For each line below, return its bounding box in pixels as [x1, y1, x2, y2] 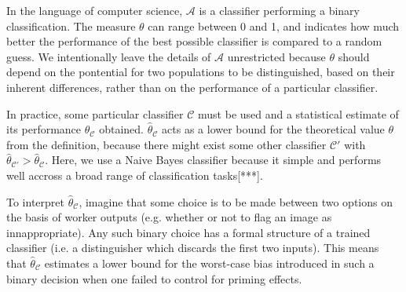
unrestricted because [227, 48, 326, 64]
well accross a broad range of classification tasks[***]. [6, 166, 263, 183]
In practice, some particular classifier [6, 105, 184, 122]
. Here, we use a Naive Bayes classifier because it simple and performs [45, 151, 382, 168]
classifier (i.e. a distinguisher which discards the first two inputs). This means [6, 239, 379, 256]
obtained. [99, 121, 144, 137]
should [338, 48, 370, 64]
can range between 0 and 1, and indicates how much [148, 17, 400, 34]
